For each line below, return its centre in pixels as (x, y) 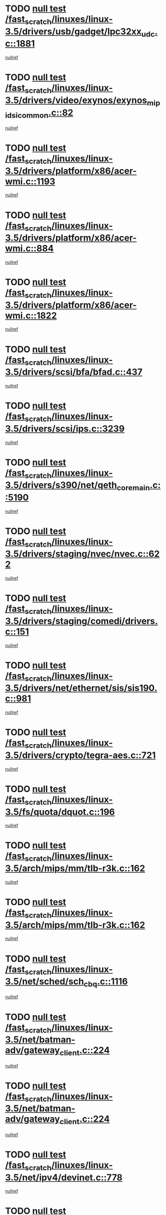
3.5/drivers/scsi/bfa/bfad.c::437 (74, 372)
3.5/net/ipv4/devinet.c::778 (64, 1177)
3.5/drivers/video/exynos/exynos (76, 100)
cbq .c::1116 (106, 983)
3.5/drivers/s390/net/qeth (61, 485)
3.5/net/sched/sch (44, 982)
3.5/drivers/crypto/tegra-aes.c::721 (81, 755)
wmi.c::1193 (30, 181)
